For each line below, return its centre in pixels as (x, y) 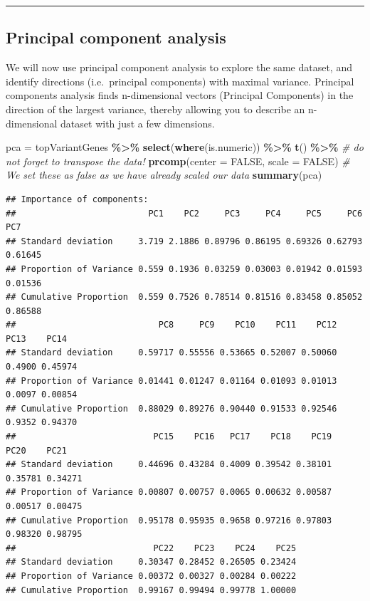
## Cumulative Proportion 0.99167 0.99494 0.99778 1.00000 (151, 590)
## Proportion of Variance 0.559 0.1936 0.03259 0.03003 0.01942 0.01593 (184, 269)
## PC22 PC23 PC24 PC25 (151, 548)
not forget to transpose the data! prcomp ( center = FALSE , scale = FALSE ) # (178, 161)
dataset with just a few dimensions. (138, 123)
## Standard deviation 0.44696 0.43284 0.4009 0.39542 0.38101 (169, 465)
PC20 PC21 (36, 450)
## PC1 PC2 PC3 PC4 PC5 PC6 (184, 213)
